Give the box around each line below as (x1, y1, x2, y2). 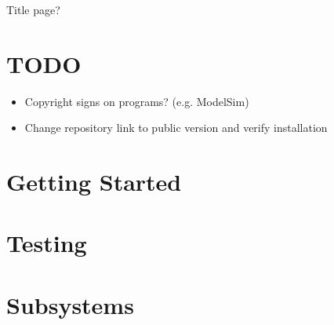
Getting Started (6, 166, 182, 198)
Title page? (6, 2, 60, 17)
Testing (6, 227, 87, 259)
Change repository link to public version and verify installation (24, 119, 328, 136)
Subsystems (6, 288, 134, 320)
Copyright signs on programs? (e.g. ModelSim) (24, 93, 249, 109)
